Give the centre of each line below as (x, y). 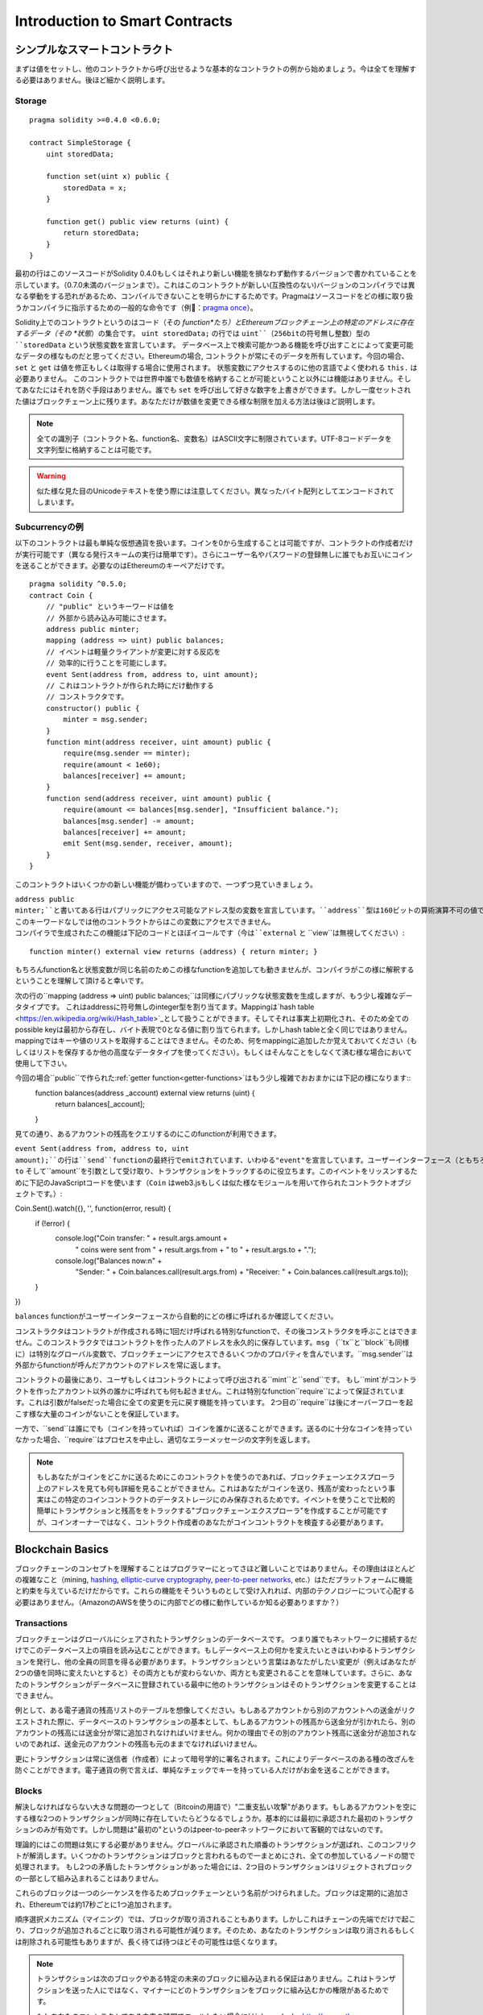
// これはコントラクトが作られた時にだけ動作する (130, 686)
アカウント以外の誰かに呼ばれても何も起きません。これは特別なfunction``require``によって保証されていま (231, 1391)
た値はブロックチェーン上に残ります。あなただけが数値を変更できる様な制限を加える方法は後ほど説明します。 (197, 401)
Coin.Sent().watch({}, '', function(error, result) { (93, 1208)
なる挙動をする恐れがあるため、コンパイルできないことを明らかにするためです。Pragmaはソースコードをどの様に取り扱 (214, 296)
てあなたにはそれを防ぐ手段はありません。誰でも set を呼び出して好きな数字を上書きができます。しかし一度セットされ (213, 390)
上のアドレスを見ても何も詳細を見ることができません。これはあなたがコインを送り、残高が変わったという (213, 1488)
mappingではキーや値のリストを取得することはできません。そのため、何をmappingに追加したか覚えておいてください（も (216, 1041)
